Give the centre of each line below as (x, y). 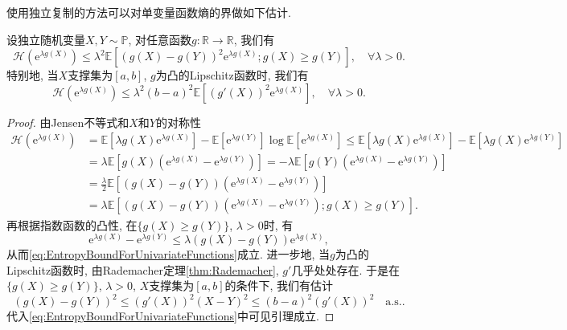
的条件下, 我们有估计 (279, 285)
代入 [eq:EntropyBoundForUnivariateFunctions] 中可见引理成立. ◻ (171, 316)
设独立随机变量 (46, 39)
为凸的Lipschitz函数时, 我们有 (232, 75)
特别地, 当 (33, 75)
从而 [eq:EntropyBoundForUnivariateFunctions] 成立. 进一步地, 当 (168, 254)
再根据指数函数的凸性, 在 (72, 224)
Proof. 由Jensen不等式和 (68, 122)
